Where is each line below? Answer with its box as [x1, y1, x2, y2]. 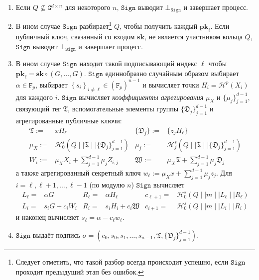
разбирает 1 [79, 19, 112, 31]
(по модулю [89, 179, 125, 189]
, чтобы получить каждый [119, 21, 198, 31]
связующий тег [15, 103, 61, 114]
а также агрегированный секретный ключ [15, 168, 141, 178]
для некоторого [65, 2, 111, 12]
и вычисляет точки [142, 79, 199, 90]
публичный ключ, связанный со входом [15, 31, 135, 41]
